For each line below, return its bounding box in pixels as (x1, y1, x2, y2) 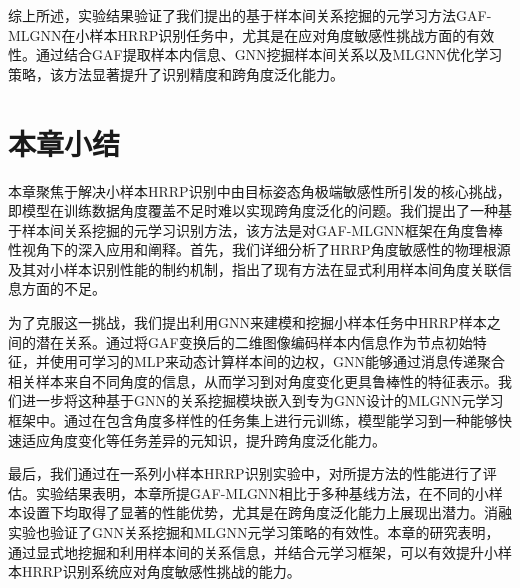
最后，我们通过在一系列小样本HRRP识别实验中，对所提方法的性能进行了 (8, 463, 483, 484)
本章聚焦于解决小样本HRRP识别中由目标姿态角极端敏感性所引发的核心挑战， (8, 180, 511, 201)
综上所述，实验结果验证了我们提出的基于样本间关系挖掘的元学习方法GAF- (8, 5, 492, 25)
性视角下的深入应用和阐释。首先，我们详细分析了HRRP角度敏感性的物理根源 (8, 239, 511, 260)
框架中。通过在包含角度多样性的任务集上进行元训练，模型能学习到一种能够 (8, 410, 498, 431)
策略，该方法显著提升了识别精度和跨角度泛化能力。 (8, 63, 344, 84)
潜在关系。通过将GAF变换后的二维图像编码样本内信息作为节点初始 (35, 331, 473, 352)
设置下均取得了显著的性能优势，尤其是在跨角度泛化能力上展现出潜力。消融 (21, 502, 512, 523)
